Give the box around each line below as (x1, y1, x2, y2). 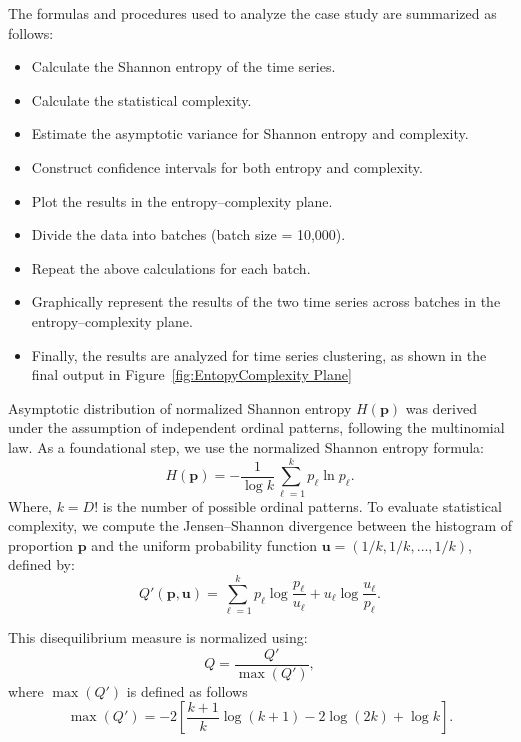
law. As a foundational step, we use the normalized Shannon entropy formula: (8, 436, 484, 457)
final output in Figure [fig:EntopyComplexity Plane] (31, 364, 352, 385)
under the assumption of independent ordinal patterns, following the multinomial (8, 417, 505, 438)
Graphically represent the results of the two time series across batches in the (31, 291, 501, 312)
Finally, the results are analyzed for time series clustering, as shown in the (31, 344, 487, 365)
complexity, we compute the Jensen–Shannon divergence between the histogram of (8, 515, 513, 536)
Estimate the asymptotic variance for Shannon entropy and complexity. (31, 123, 469, 144)
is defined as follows (126, 680, 248, 701)
